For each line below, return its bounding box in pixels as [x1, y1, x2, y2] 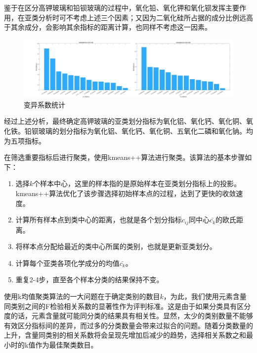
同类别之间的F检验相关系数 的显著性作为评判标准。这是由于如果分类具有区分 [4, 301, 251, 311]
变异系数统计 [24, 99, 65, 109]
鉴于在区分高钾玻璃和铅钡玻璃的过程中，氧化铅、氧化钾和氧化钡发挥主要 [4, 2, 239, 12]
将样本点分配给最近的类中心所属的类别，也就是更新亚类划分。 [15, 241, 216, 252]
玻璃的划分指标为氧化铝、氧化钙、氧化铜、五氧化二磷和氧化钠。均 [38, 125, 253, 136]
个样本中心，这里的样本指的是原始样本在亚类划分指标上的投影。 [33, 178, 241, 189]
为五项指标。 [4, 135, 45, 146]
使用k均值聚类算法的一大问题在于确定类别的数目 [4, 291, 160, 301]
